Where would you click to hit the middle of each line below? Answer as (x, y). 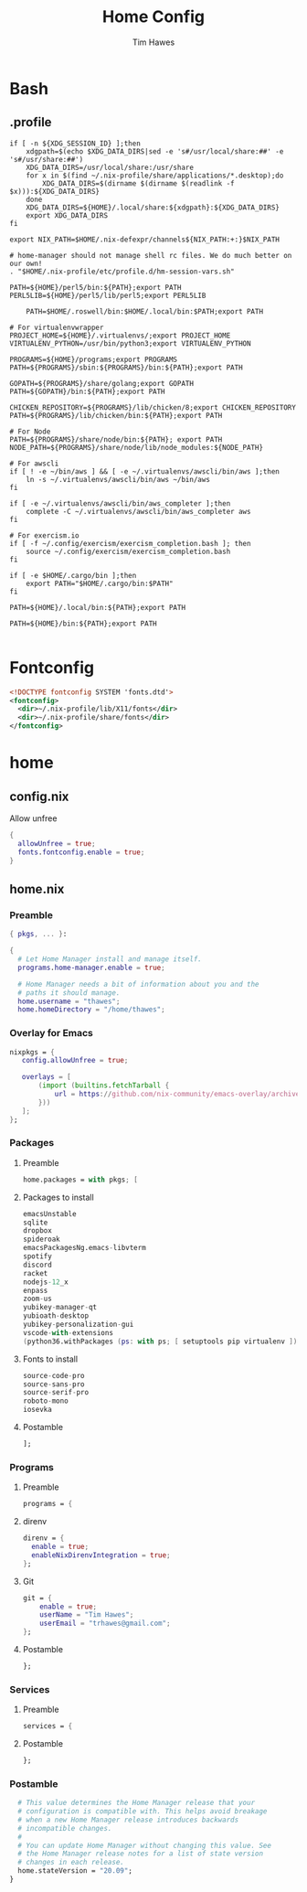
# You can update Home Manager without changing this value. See (145, 1845)
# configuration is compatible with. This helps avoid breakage (143, 1812)
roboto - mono (45, 1401)
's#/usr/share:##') (47, 159)
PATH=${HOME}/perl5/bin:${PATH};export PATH (95, 287)
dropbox (37, 1231)
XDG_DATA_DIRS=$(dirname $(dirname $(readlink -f (138, 183)
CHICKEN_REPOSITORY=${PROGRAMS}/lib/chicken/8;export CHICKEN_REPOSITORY (153, 407)
